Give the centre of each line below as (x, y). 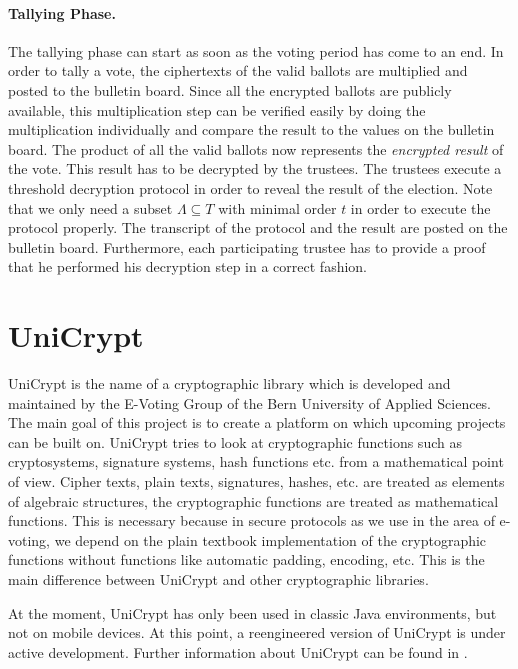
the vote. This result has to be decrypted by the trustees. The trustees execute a (255, 168)
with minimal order (277, 207)
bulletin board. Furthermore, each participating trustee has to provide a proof (247, 246)
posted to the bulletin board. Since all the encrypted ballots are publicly (230, 89)
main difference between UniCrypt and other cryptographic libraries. (218, 578)
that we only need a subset (90, 207)
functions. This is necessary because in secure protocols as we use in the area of (251, 520)
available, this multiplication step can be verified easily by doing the (217, 109)
